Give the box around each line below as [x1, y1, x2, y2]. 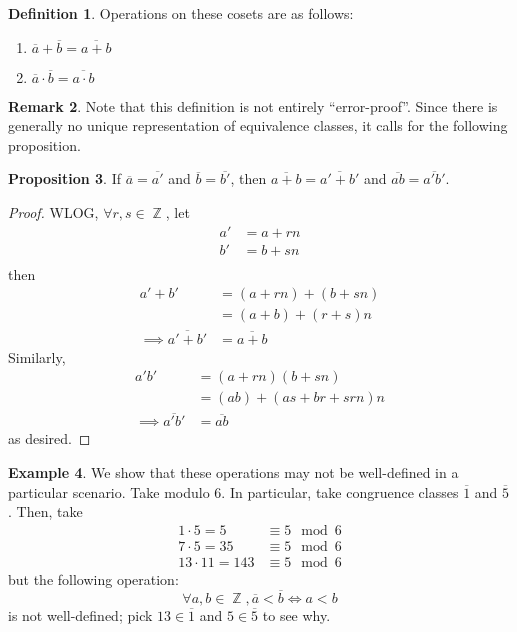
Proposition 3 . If [8, 168, 121, 189]
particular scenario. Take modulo [8, 481, 210, 502]
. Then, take [8, 501, 83, 522]
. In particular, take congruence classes [221, 481, 459, 502]
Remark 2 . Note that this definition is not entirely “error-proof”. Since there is [8, 95, 498, 116]
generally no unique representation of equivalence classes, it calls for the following [8, 115, 508, 136]
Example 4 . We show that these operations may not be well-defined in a [8, 462, 459, 483]
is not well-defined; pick [8, 604, 153, 625]
